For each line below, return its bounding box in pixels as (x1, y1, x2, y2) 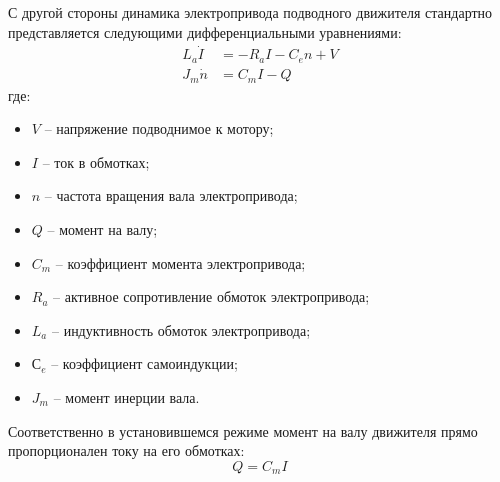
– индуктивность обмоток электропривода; (51, 319, 311, 340)
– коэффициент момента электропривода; (55, 252, 306, 273)
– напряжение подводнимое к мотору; (44, 118, 274, 139)
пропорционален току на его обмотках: (8, 440, 245, 461)
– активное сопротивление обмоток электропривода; (53, 286, 370, 307)
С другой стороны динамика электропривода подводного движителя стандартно (8, 2, 493, 22)
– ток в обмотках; (42, 151, 150, 172)
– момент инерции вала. (53, 386, 200, 407)
